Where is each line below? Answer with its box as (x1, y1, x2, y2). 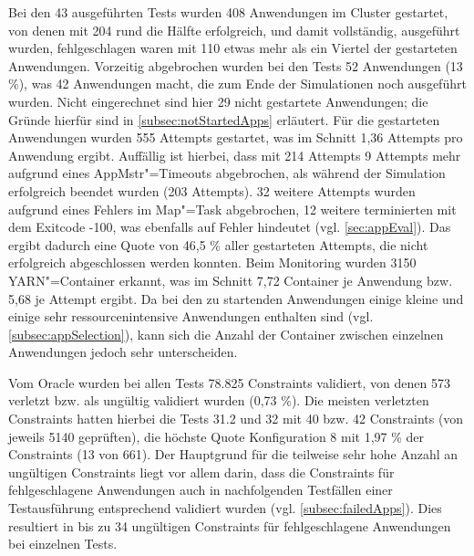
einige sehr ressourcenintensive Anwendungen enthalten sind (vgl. (8, 307, 374, 326)
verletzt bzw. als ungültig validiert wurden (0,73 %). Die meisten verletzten (8, 391, 429, 410)
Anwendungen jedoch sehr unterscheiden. (8, 342, 238, 362)
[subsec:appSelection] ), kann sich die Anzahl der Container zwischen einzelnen (8, 324, 444, 343)
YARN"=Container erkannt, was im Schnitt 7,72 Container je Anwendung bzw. (8, 270, 453, 289)
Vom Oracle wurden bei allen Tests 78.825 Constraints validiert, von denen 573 (8, 372, 451, 392)
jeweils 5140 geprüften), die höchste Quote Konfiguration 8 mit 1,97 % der (8, 426, 425, 446)
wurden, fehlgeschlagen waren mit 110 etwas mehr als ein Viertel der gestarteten (8, 38, 458, 58)
